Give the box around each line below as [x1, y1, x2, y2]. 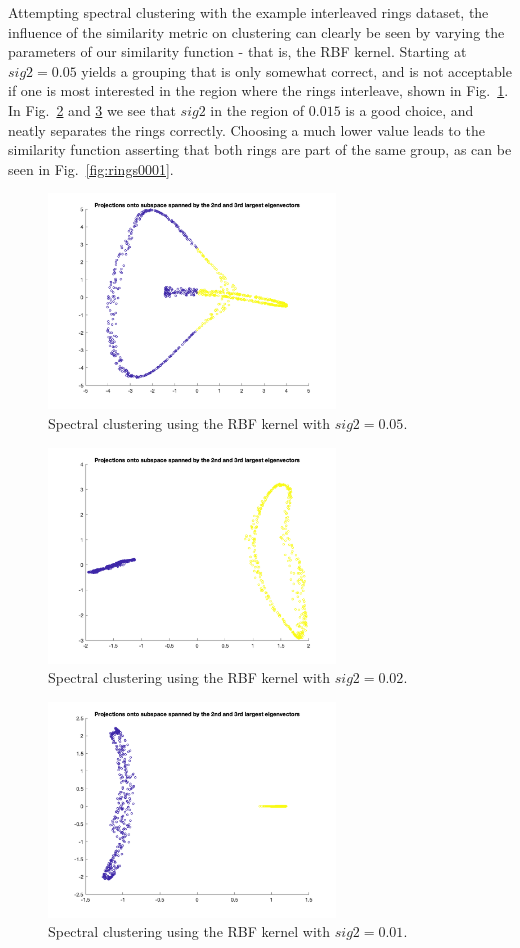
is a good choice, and [345, 99, 474, 120]
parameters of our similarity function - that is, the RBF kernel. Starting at [8, 41, 467, 62]
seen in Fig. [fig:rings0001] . [8, 158, 174, 179]
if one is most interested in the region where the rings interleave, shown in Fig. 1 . [8, 80, 509, 101]
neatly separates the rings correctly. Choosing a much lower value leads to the [8, 119, 485, 140]
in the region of [210, 99, 305, 120]
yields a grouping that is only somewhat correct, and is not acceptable [81, 60, 512, 81]
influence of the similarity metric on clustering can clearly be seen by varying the [8, 21, 505, 42]
